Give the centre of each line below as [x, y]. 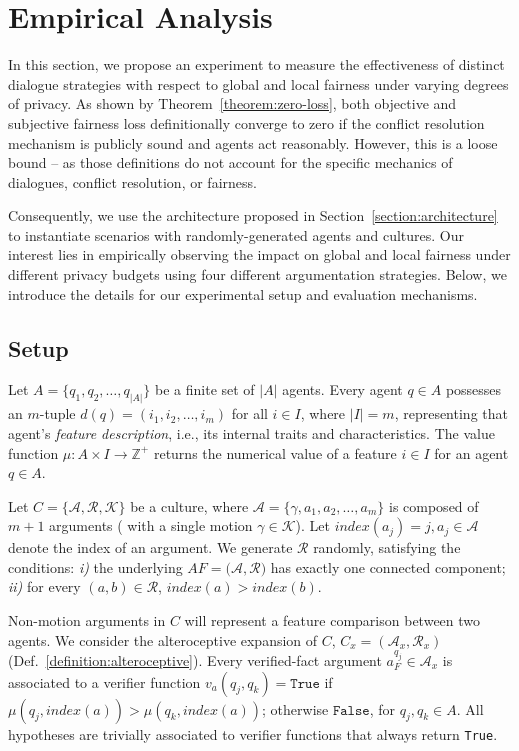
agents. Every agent [342, 389]
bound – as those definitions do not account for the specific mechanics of [230, 162]
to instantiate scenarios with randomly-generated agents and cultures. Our [236, 234]
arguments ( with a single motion [151, 525]
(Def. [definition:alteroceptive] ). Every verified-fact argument [195, 660]
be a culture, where [189, 505]
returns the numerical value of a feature [275, 452]
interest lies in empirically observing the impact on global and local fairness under [259, 254]
